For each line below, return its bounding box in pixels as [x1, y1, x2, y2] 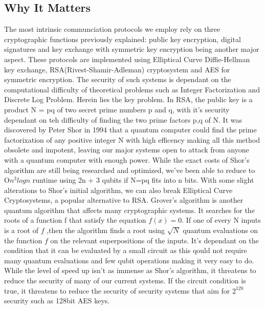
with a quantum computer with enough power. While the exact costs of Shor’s [4, 154, 250, 165]
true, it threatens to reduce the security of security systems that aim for [4, 285, 230, 296]
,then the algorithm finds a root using [47, 225, 165, 236]
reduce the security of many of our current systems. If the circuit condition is [4, 275, 246, 286]
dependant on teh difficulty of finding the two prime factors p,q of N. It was [4, 114, 242, 125]
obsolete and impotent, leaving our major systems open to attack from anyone [4, 144, 249, 155]
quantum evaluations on [183, 225, 258, 236]
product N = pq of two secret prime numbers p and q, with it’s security [4, 104, 230, 114]
